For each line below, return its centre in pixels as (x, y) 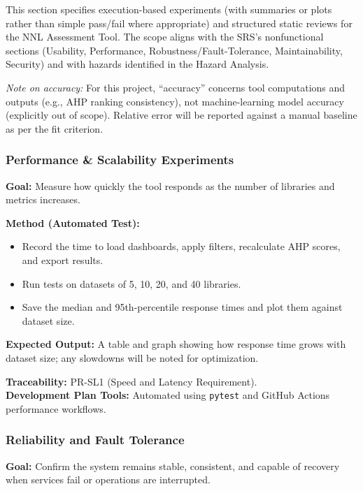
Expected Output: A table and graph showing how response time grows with (176, 344)
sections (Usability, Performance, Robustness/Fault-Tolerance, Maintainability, (174, 50)
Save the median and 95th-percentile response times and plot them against (182, 307)
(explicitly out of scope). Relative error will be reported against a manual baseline (181, 115)
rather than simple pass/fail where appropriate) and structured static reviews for (179, 23)
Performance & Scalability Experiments (120, 160)
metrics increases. (43, 199)
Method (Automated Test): (73, 222)
